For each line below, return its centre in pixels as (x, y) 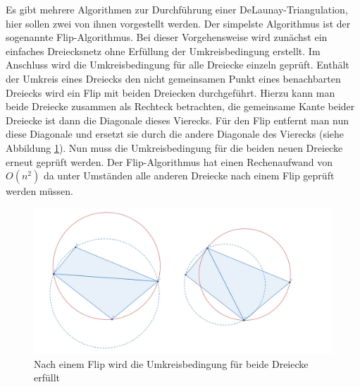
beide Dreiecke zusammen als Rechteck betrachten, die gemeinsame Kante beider (180, 106)
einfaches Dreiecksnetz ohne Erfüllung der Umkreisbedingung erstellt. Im (163, 50)
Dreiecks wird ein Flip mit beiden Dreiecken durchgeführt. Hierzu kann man (170, 92)
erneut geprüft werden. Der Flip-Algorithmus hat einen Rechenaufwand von (169, 161)
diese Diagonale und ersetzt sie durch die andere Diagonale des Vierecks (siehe (175, 134)
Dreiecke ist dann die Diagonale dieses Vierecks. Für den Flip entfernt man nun (178, 120)
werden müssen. (39, 191)
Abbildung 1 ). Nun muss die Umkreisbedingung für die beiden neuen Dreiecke (174, 147)
